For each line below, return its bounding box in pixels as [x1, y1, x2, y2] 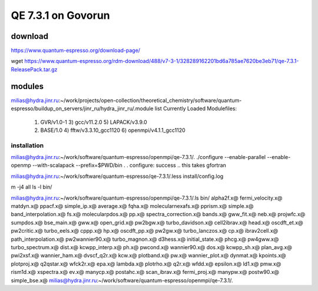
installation [11, 141, 44, 150]
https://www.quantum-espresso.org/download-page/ [11, 47, 141, 54]
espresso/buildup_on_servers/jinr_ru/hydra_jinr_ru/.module [11, 105, 154, 112]
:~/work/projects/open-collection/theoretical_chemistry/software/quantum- [58, 97, 242, 104]
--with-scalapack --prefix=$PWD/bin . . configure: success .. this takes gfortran [32, 162, 227, 169]
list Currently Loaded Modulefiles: [154, 105, 237, 112]
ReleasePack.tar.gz [11, 65, 58, 73]
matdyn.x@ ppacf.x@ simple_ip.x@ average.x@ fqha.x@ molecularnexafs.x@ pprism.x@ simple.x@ [11, 203, 254, 210]
